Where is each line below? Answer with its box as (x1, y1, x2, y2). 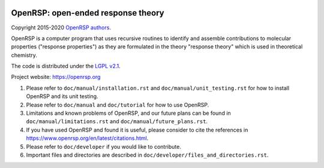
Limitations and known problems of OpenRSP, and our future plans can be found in (26, 109, 231, 117)
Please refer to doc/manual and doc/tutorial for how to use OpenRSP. (26, 101, 209, 108)
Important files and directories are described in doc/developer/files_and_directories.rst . (26, 151, 269, 158)
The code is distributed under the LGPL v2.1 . (11, 63, 121, 70)
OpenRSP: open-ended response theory (11, 8, 164, 18)
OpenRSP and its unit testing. (26, 93, 98, 100)
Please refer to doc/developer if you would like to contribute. (26, 143, 181, 150)
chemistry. (11, 51, 37, 59)
